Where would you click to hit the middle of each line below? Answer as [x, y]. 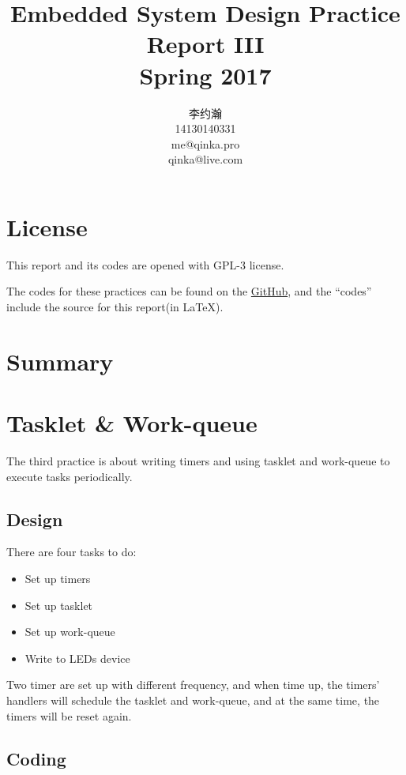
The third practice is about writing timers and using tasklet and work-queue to [198, 461]
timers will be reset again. [69, 715]
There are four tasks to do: [71, 552]
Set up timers [58, 579]
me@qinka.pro [205, 143]
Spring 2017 [205, 75]
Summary [60, 361]
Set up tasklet [59, 605]
